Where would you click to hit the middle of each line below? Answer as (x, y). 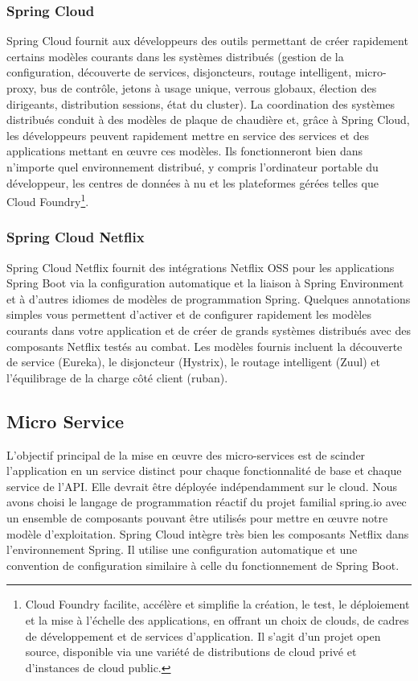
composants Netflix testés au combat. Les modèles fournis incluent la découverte (205, 346)
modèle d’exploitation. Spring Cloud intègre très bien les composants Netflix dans (208, 533)
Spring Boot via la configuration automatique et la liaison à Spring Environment (205, 283)
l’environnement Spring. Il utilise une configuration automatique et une (182, 549)
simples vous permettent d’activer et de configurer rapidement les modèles (189, 314)
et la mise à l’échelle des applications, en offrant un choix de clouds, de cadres (217, 619)
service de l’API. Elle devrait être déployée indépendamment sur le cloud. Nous (202, 486)
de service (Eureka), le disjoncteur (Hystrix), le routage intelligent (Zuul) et (193, 362)
